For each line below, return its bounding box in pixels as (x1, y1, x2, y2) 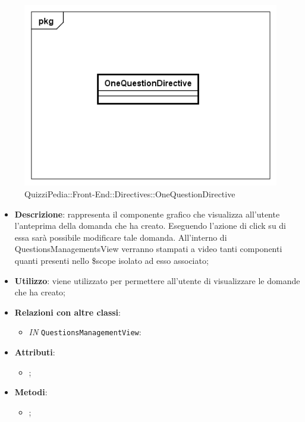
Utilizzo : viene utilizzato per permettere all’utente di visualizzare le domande (14, 274, 300, 286)
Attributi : (14, 345, 55, 358)
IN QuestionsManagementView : (29, 326, 142, 338)
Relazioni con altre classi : (14, 306, 121, 318)
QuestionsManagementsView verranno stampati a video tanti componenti (14, 243, 282, 255)
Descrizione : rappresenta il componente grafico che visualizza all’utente (14, 207, 280, 220)
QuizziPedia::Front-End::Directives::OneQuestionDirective (24, 187, 235, 200)
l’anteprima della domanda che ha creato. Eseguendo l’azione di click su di (14, 219, 286, 232)
